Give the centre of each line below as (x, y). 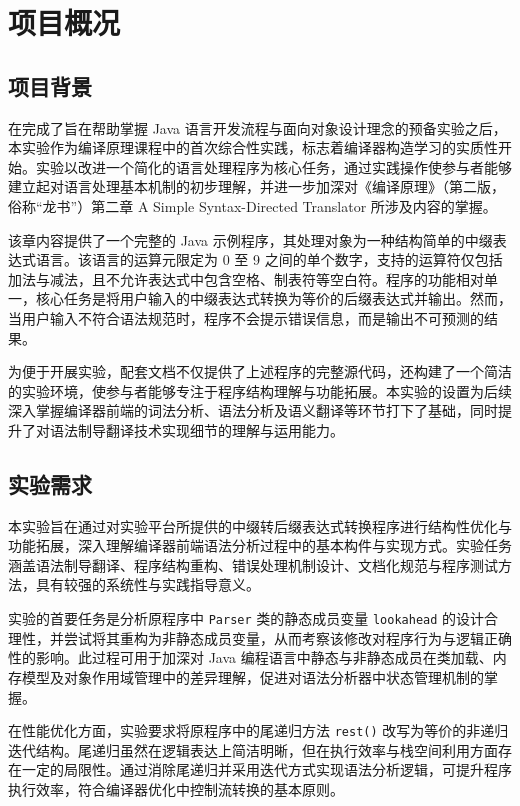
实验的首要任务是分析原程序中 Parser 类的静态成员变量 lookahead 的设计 (246, 618)
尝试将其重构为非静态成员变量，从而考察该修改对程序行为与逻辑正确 (287, 637)
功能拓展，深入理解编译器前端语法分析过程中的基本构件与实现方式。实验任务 (260, 545)
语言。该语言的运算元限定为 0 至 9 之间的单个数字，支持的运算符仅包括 (269, 259)
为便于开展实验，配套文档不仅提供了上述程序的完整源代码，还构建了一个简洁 (260, 371)
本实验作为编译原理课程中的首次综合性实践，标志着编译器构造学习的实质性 (253, 147)
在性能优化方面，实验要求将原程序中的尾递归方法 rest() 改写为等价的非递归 (258, 730)
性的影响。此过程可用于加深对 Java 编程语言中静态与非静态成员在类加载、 (250, 657)
